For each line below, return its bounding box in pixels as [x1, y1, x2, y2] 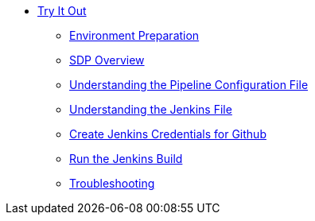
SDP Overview [69, 53, 145, 67]
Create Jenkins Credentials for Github [69, 127, 266, 141]
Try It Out [37, 4, 87, 17]
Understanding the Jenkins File [69, 103, 232, 116]
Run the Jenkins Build [69, 152, 183, 165]
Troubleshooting [69, 176, 155, 190]
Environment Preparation [69, 29, 200, 42]
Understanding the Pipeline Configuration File [69, 78, 309, 91]
